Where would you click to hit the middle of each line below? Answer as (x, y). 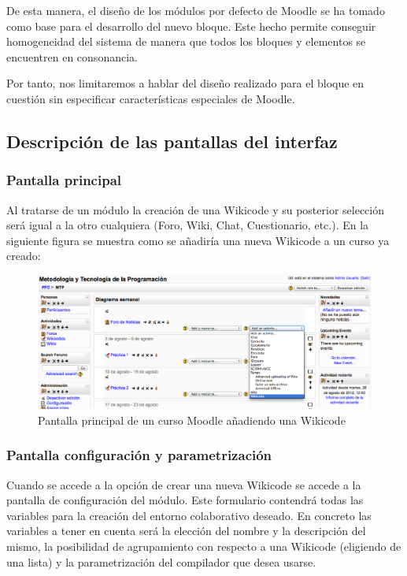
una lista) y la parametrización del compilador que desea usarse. (161, 561)
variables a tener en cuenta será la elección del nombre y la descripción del (186, 531)
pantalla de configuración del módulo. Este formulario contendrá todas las (185, 500)
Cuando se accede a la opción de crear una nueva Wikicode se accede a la (184, 484)
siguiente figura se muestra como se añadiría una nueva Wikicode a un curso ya (198, 240)
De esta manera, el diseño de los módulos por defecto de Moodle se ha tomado (196, 10)
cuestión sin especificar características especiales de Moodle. (151, 98)
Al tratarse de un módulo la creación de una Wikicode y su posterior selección (195, 209)
